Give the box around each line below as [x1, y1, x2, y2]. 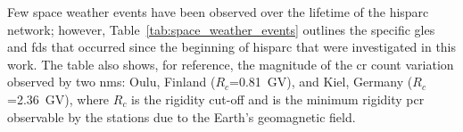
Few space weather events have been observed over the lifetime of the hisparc [7, 3, 429, 21]
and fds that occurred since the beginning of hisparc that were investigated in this [7, 37, 457, 56]
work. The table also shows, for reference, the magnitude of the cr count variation [7, 54, 454, 73]
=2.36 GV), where [7, 89, 110, 108]
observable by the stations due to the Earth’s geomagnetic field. [7, 107, 356, 126]
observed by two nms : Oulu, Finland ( [7, 72, 216, 91]
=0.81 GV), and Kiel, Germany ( [229, 72, 413, 91]
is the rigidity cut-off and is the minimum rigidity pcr [131, 89, 425, 108]
